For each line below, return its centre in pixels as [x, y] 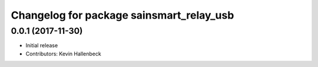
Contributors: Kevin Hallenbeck [63, 54]
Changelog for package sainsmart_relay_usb [122, 15]
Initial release [42, 45]
